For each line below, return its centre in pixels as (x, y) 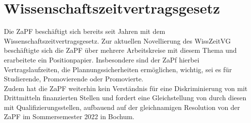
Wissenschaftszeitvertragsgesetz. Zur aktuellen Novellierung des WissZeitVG (117, 40)
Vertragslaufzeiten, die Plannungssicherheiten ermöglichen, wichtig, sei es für (118, 69)
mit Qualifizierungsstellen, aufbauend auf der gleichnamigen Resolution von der (122, 107)
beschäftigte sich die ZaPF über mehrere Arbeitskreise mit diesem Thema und (120, 50)
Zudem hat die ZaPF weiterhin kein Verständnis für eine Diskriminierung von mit (126, 88)
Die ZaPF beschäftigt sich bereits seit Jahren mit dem (85, 31)
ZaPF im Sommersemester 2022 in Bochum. (69, 116)
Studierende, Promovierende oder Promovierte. (74, 79)
